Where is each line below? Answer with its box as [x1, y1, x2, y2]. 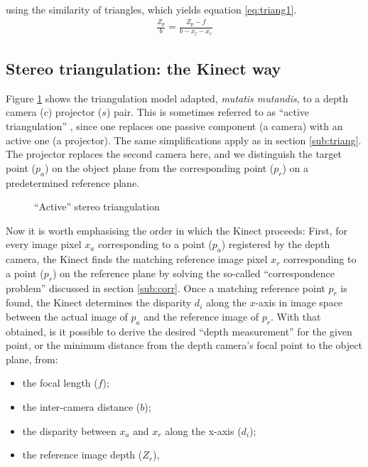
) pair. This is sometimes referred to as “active [106, 104, 310, 119]
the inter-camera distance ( [22, 399, 141, 414]
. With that [270, 308, 321, 323]
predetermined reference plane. [6, 175, 139, 190]
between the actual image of [6, 308, 128, 323]
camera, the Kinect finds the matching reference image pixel [6, 252, 268, 267]
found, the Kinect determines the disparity [6, 295, 192, 310]
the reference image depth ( [22, 447, 143, 462]
